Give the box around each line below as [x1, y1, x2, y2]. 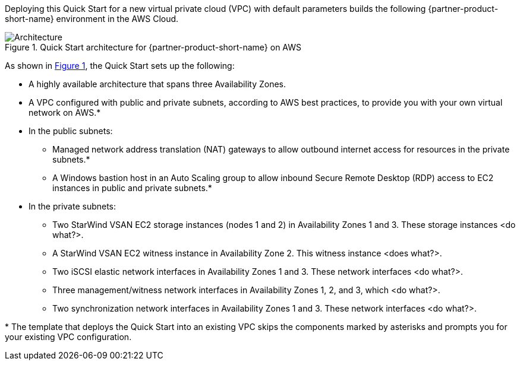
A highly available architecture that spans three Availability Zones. [29, 79, 286, 89]
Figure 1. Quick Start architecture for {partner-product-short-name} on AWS [5, 42, 302, 52]
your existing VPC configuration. [5, 332, 132, 342]
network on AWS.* [29, 107, 101, 118]
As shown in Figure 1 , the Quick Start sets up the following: [5, 61, 235, 71]
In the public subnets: [29, 126, 113, 136]
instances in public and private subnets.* [52, 183, 212, 193]
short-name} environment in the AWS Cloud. [5, 14, 179, 24]
